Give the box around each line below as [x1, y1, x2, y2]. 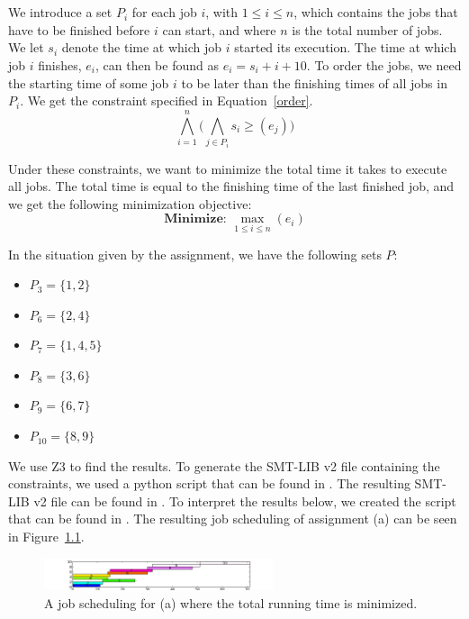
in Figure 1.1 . [8, 527, 85, 546]
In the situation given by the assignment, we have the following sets [8, 244, 382, 263]
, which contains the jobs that [293, 3, 458, 22]
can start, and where [162, 20, 276, 39]
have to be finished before [8, 20, 150, 39]
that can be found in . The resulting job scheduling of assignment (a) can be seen [8, 509, 457, 528]
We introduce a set [8, 3, 113, 22]
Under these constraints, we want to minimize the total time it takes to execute [8, 159, 447, 178]
